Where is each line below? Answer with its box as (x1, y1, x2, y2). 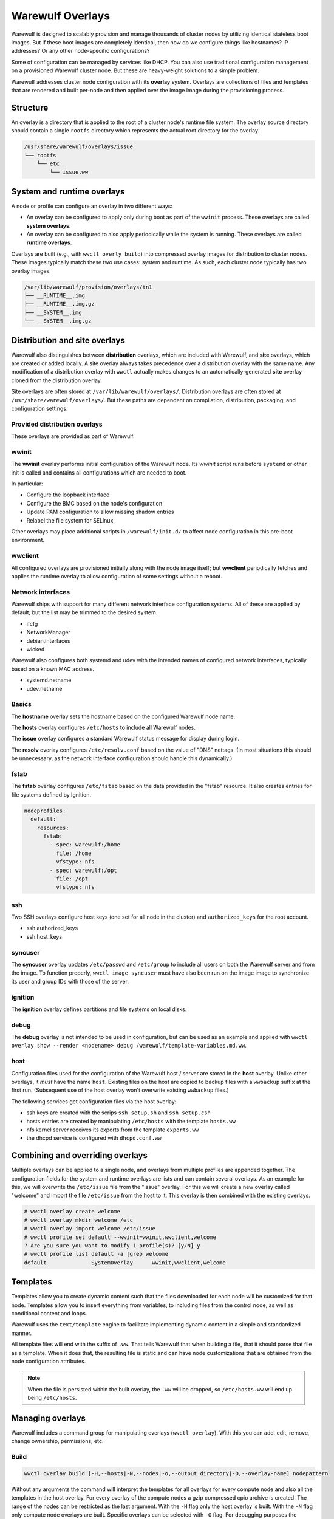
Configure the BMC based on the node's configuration (26, 499, 163, 507)
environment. (11, 537, 45, 544)
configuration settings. (11, 405, 68, 412)
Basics (11, 700, 32, 708)
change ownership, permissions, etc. (11, 1438, 104, 1445)
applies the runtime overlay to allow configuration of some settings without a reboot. (11, 572, 223, 580)
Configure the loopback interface (26, 491, 110, 498)
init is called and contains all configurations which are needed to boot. (11, 468, 187, 476)
